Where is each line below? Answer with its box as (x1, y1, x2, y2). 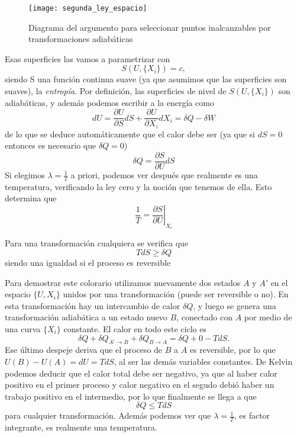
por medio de (244, 311, 292, 323)
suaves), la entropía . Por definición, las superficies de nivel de (5, 85, 227, 97)
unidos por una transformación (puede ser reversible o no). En (63, 288, 289, 300)
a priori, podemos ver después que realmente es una (70, 168, 258, 181)
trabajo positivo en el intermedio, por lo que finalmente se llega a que (5, 390, 257, 402)
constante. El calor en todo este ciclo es (63, 323, 206, 335)
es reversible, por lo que (189, 343, 276, 356)
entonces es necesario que (5, 139, 96, 152)
